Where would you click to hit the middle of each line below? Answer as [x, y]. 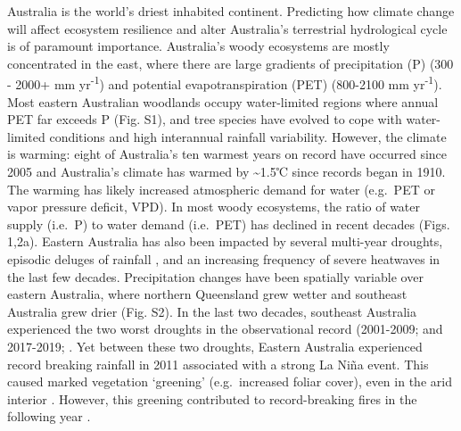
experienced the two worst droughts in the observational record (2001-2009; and [225, 329]
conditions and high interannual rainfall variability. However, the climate [248, 136]
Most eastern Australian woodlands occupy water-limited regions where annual [223, 101]
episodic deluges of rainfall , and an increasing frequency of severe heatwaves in [224, 258]
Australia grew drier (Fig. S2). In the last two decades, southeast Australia [212, 311]
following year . [49, 416]
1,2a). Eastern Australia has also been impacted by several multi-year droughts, [225, 241]
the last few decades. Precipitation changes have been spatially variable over [215, 276]
